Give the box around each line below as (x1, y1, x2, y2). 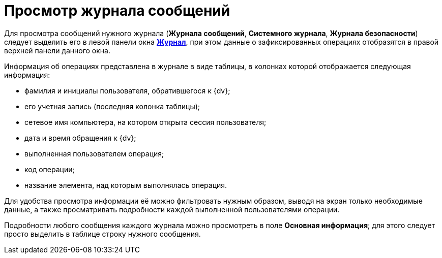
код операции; (24, 165, 75, 174)
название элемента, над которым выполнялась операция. (24, 180, 227, 189)
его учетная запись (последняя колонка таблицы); (24, 102, 200, 111)
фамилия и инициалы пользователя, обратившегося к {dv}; (24, 86, 230, 95)
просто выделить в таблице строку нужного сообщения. (4, 229, 201, 238)
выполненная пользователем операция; (24, 149, 164, 158)
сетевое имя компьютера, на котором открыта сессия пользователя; (24, 117, 267, 126)
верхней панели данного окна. (4, 46, 110, 55)
